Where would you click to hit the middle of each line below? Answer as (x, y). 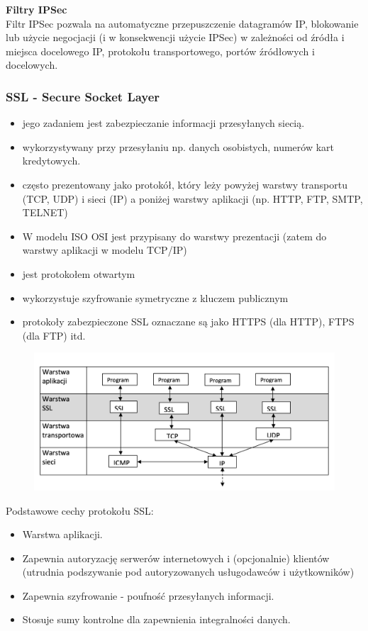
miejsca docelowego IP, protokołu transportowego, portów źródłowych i (160, 51)
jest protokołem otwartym (79, 273)
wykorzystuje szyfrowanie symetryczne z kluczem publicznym (155, 297)
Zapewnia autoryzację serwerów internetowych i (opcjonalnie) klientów (176, 558)
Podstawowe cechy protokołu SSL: (80, 510)
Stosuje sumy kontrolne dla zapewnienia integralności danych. (156, 619)
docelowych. (32, 65)
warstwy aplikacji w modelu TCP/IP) (105, 250)
